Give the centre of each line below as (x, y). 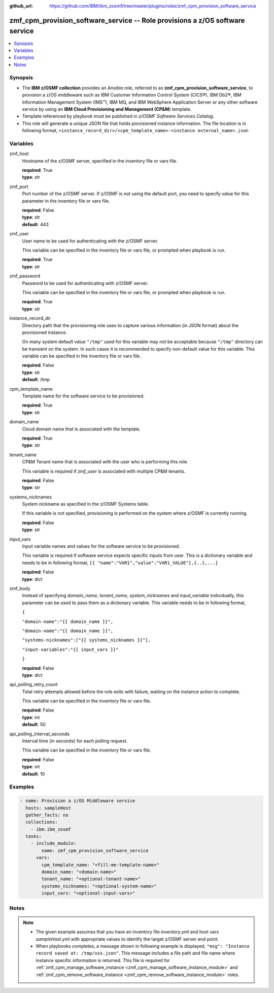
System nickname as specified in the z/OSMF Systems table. (85, 504)
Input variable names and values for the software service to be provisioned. (101, 546)
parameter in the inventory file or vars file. (66, 201)
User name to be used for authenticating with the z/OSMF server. (90, 241)
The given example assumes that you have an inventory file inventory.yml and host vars (127, 932)
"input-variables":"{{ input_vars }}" (70, 649)
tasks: (34, 836)
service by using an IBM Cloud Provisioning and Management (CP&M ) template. (107, 109)
